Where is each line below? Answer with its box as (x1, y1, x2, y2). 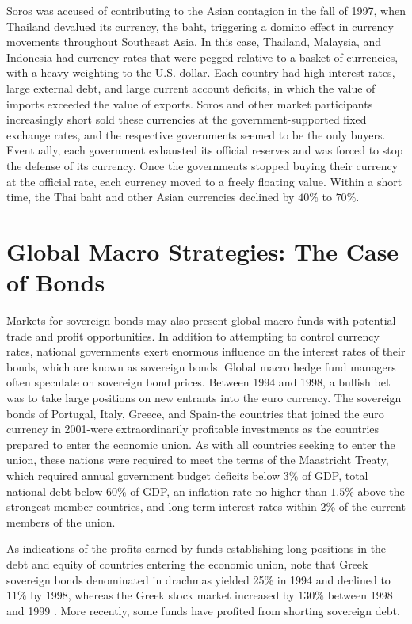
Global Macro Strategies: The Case (6, 234, 399, 267)
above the (357, 482, 405, 499)
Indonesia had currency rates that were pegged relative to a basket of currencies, (6, 48, 399, 65)
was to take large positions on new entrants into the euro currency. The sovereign (6, 390, 402, 405)
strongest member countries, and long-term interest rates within (6, 498, 317, 515)
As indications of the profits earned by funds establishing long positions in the (6, 540, 387, 557)
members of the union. (6, 513, 116, 530)
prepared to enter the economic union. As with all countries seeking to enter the (6, 436, 395, 452)
